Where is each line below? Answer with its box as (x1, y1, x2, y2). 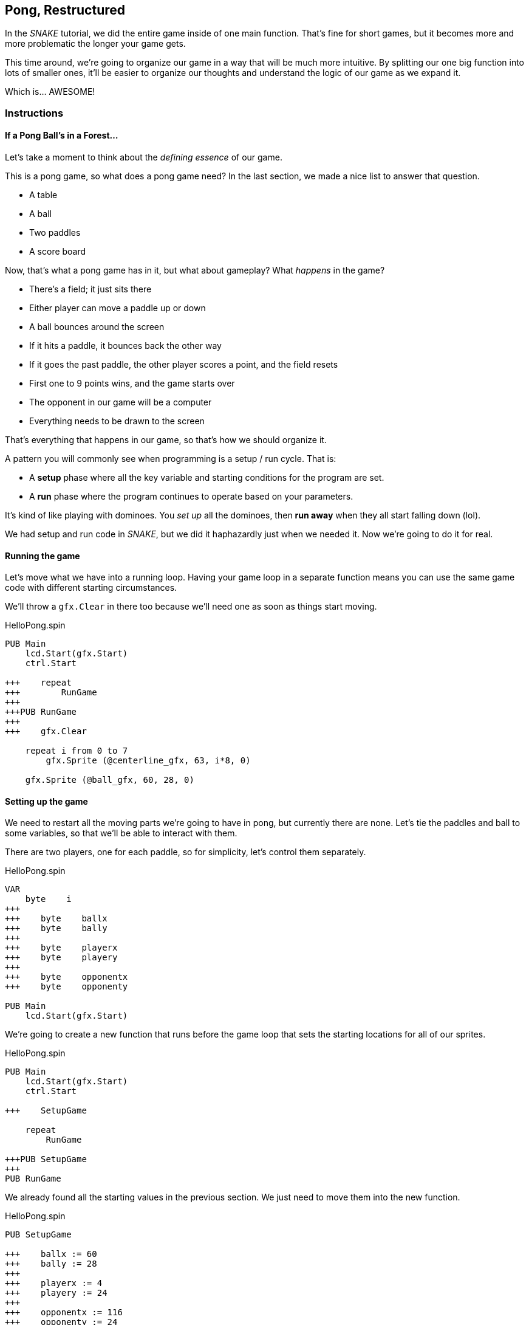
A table (29, 190, 58, 201)
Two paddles (29, 227, 81, 238)
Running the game (5, 550, 80, 561)
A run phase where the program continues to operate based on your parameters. (29, 491, 353, 502)
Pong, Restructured (5, 2, 126, 18)
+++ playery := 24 (5, 1288, 108, 1298)
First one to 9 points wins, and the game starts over (29, 378, 235, 389)
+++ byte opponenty (5, 982, 128, 992)
